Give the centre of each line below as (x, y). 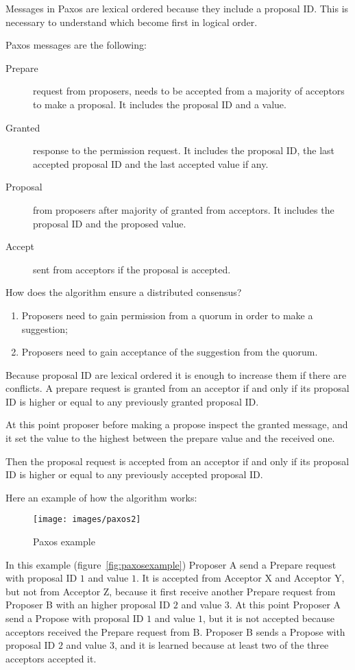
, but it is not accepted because (269, 618)
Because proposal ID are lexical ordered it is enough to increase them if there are (176, 374)
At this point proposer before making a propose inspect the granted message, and (177, 424)
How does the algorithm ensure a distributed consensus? (124, 292)
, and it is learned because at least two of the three (222, 645)
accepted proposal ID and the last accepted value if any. (151, 163)
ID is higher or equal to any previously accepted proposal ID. (134, 474)
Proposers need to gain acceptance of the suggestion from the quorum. (170, 352)
